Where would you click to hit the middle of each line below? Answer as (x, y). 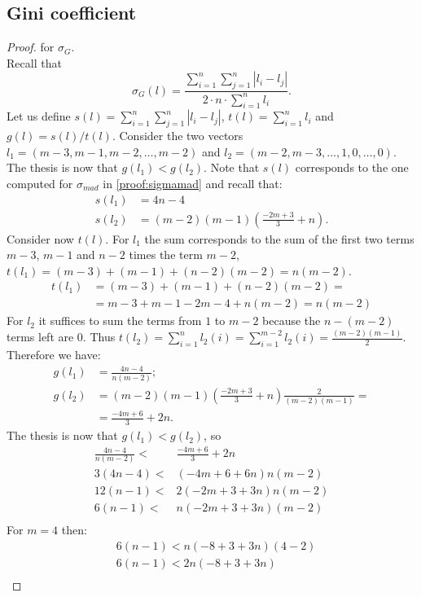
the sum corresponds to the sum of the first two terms (279, 238)
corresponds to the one (352, 167)
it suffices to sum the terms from (120, 320)
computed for (40, 183)
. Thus (99, 337)
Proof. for (31, 47)
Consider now (40, 238)
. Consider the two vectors (178, 136)
